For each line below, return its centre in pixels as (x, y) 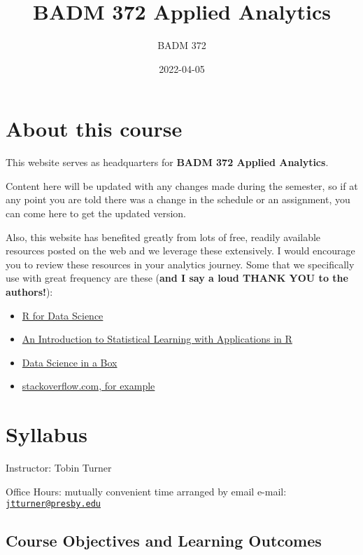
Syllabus (47, 434)
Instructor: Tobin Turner (59, 468)
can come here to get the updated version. (96, 213)
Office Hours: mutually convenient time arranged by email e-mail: (146, 491)
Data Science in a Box (70, 362)
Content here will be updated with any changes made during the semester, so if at (182, 185)
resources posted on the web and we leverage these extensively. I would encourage (180, 251)
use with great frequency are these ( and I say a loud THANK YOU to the (177, 278)
